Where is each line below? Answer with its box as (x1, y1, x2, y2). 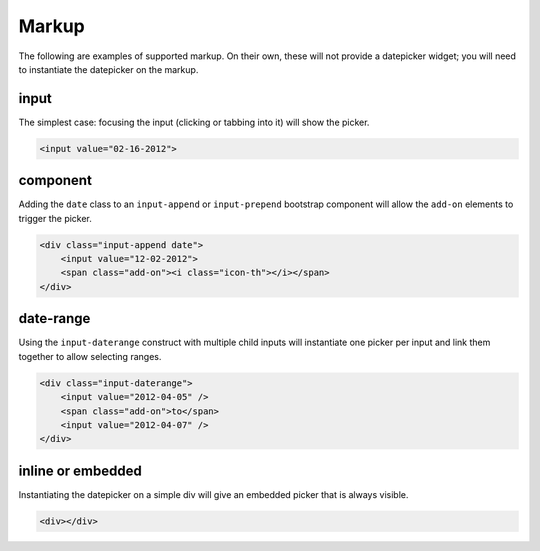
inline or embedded (18, 462, 142, 479)
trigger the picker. (18, 212, 92, 224)
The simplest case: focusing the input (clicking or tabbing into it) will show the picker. (18, 116, 370, 128)
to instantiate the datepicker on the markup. (18, 63, 199, 75)
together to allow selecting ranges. (18, 350, 162, 362)
